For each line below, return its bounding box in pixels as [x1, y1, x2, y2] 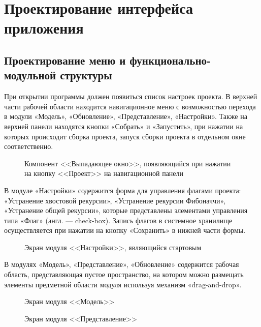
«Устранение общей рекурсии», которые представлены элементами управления [4, 205, 248, 216]
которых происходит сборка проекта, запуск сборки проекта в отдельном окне [4, 131, 246, 141]
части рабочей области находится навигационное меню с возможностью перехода [4, 101, 256, 111]
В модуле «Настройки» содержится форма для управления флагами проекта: [4, 185, 241, 195]
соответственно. [4, 141, 53, 152]
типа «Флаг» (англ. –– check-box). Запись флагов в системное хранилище [4, 215, 233, 225]
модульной [4, 67, 56, 83]
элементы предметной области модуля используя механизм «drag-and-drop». [4, 279, 242, 289]
